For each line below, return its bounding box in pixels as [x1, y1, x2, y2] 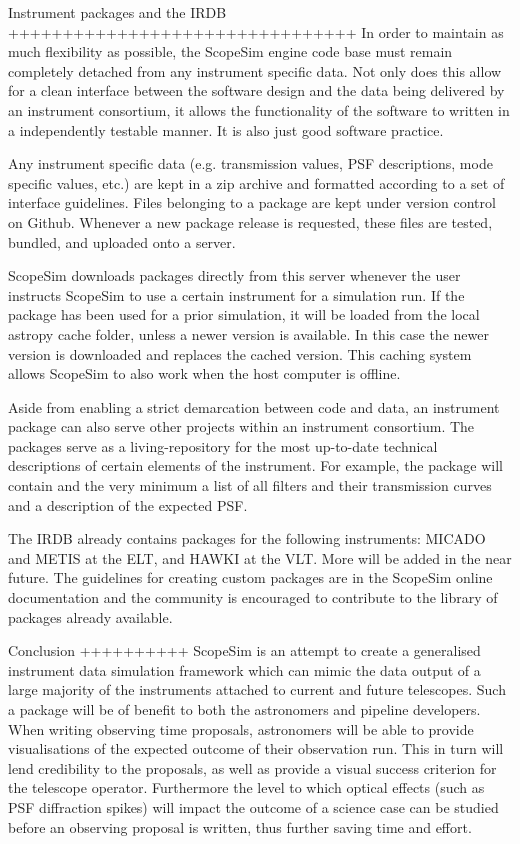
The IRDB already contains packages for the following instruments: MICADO [8, 528, 486, 549]
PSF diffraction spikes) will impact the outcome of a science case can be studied [8, 796, 499, 817]
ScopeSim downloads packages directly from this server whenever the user [8, 265, 461, 286]
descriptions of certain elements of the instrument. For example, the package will [8, 455, 503, 476]
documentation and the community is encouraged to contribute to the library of [8, 587, 498, 608]
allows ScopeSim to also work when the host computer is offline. [8, 363, 401, 384]
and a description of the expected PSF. [8, 494, 248, 515]
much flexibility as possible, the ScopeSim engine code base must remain [8, 41, 453, 62]
